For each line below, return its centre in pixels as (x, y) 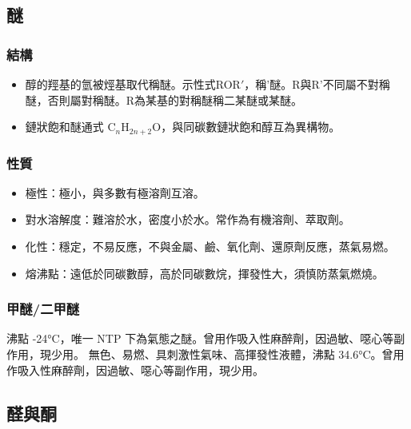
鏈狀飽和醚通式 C (70, 127)
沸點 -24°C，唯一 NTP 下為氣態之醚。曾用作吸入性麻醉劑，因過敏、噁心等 (200, 338)
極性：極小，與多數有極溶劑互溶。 (115, 192)
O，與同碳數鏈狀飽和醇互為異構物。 (246, 127)
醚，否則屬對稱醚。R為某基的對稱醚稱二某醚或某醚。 (164, 99)
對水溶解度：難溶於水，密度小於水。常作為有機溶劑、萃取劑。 (188, 219)
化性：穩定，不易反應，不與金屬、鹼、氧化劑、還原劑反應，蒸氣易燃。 (210, 246)
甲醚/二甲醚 (43, 309)
